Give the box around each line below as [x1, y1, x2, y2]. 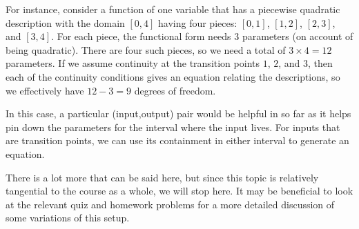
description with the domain [6, 15, 125, 30]
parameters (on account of [242, 29, 353, 43]
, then [308, 56, 333, 70]
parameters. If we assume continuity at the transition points [6, 56, 260, 70]
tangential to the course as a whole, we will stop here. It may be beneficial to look [6, 183, 353, 198]
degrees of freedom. [134, 83, 216, 97]
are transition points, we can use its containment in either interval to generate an [6, 133, 349, 148]
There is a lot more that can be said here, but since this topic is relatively [6, 170, 319, 184]
